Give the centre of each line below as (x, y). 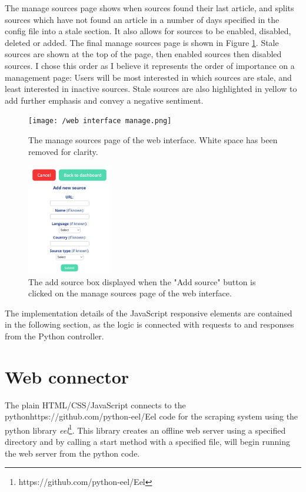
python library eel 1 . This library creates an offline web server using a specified (145, 429)
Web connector (67, 376)
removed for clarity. (63, 151)
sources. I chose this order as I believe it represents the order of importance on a (150, 65)
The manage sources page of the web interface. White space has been (153, 140)
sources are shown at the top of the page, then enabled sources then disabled (143, 54)
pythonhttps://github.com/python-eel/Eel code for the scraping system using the (152, 416)
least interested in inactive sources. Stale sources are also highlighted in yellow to (151, 89)
